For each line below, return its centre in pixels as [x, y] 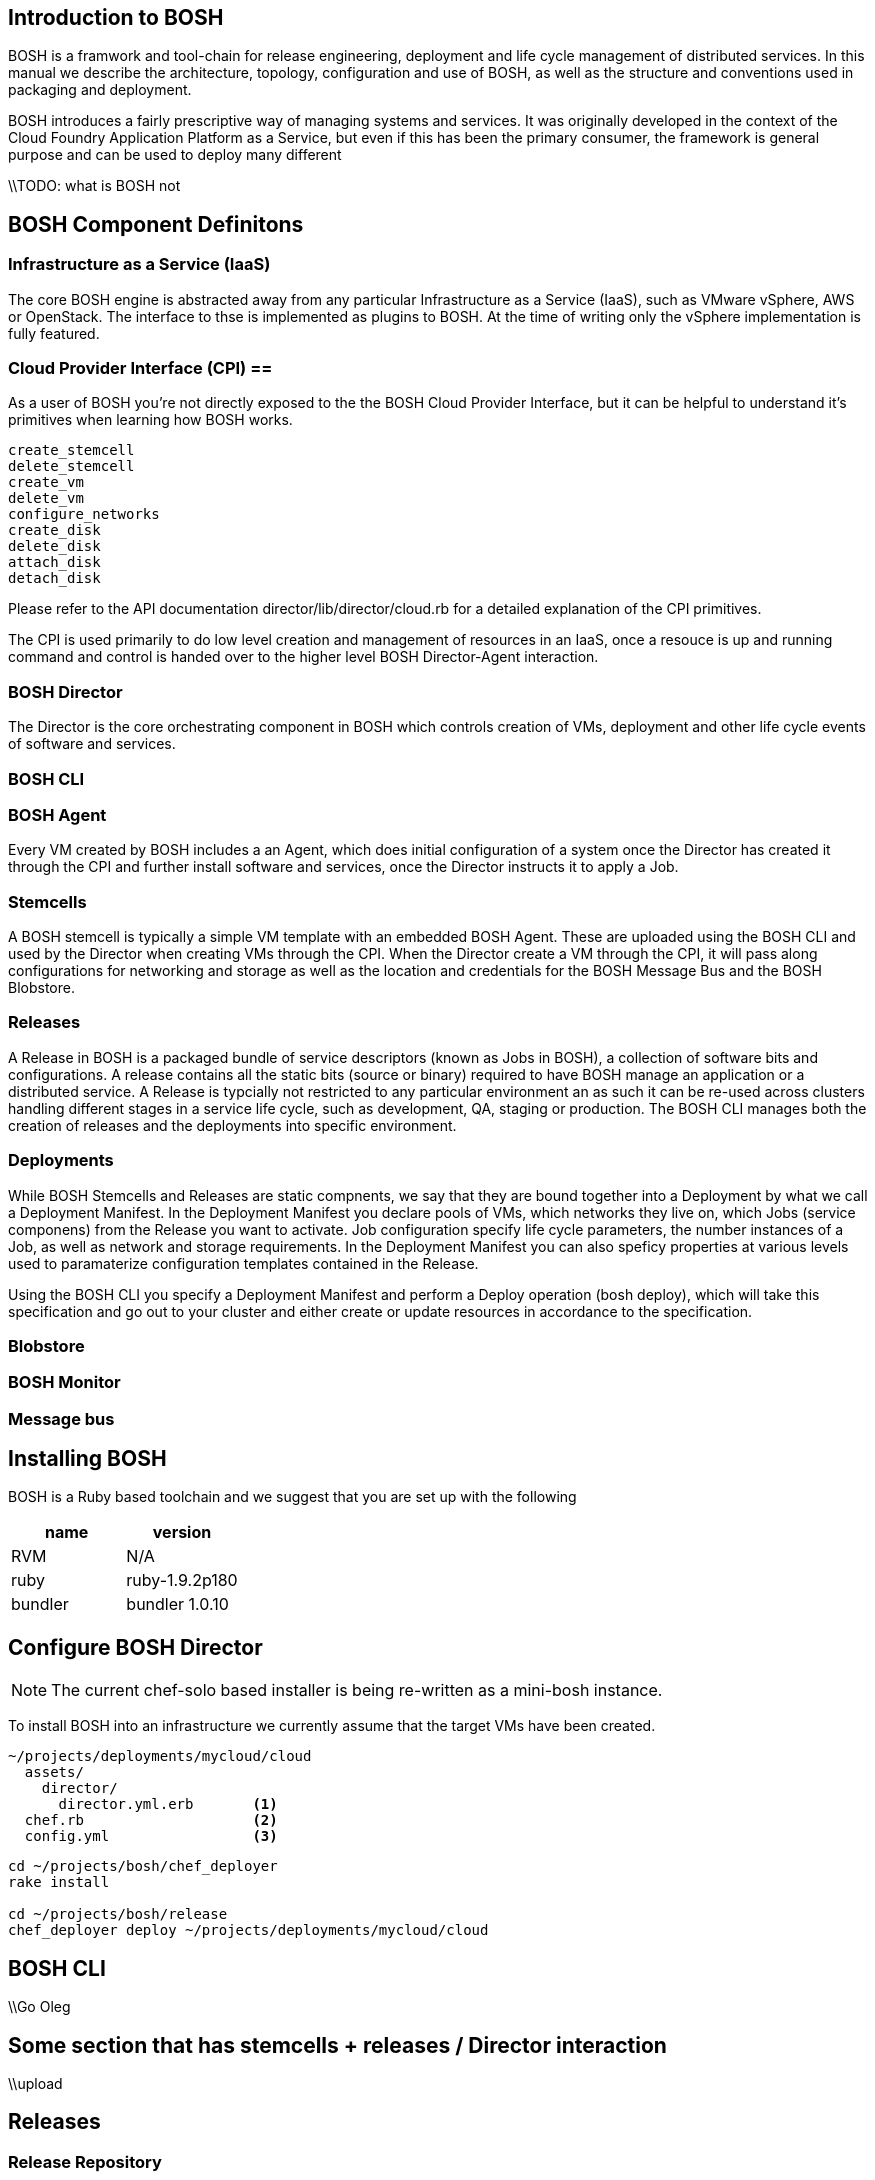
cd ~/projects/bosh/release [118, 1914]
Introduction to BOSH [116, 17]
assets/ [54, 1772]
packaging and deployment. [100, 90]
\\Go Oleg [39, 2007]
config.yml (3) [151, 1836]
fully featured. [54, 333]
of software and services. [92, 744]
